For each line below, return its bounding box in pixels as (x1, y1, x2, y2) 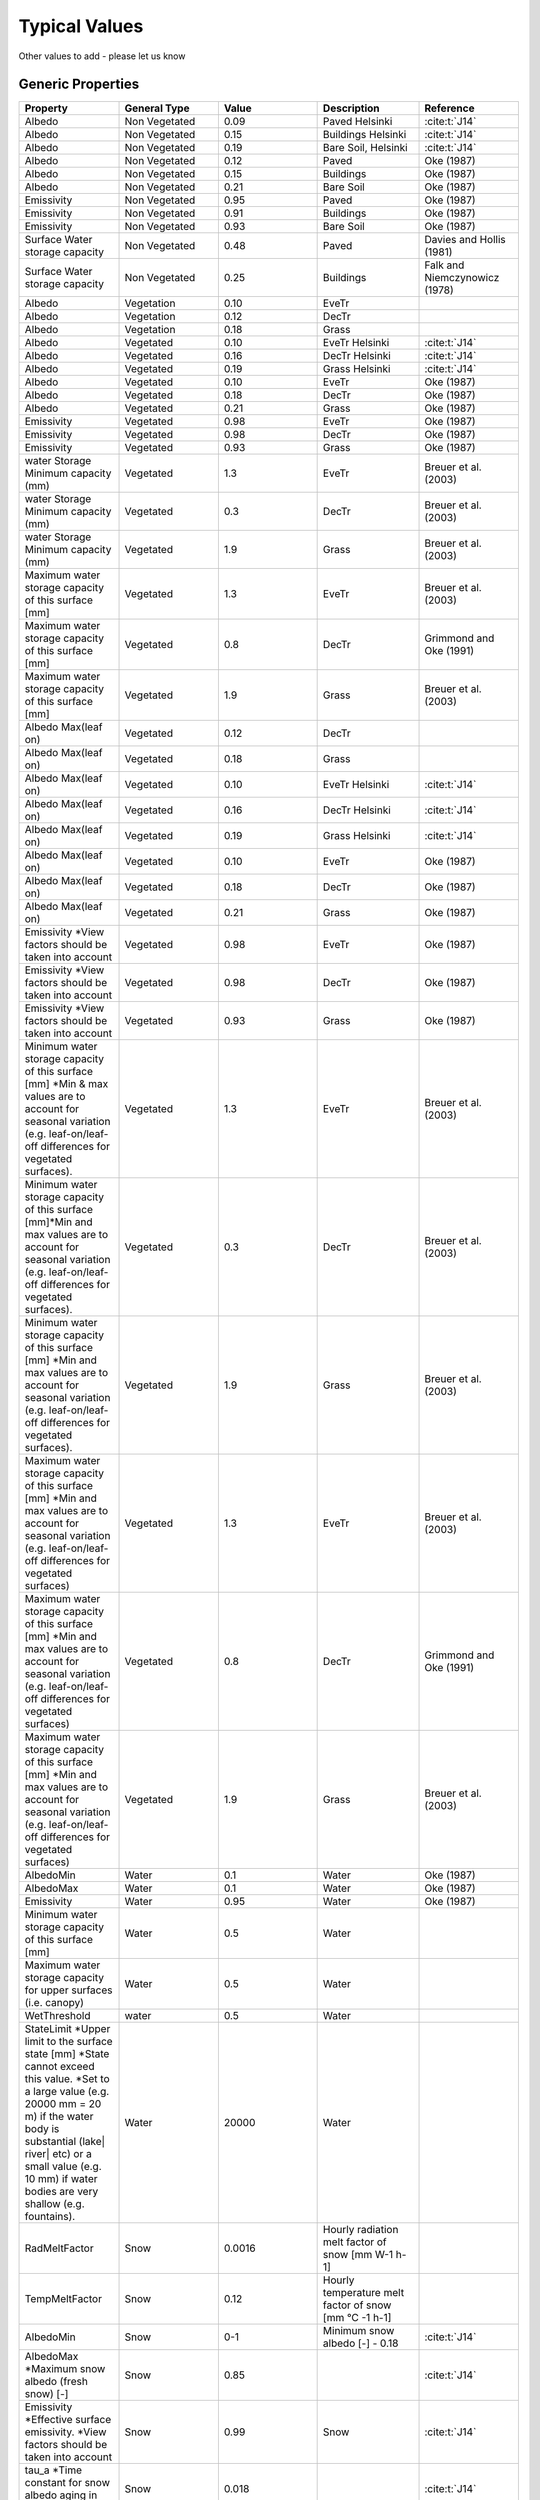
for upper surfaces (24, 1983, 113, 1997)
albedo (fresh (24, 2375, 89, 2389)
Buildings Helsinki (322, 128, 407, 142)
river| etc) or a (24, 2147, 92, 2161)
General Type (124, 101, 190, 115)
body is (24, 2122, 60, 2136)
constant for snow (24, 2476, 110, 2490)
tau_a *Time (24, 2463, 83, 2477)
